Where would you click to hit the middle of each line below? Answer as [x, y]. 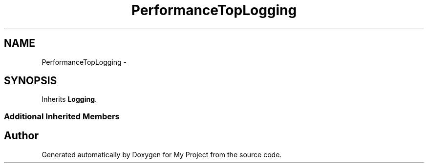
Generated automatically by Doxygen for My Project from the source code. [162, 154]
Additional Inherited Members [62, 116]
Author [21, 136]
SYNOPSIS [31, 81]
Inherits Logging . [69, 99]
